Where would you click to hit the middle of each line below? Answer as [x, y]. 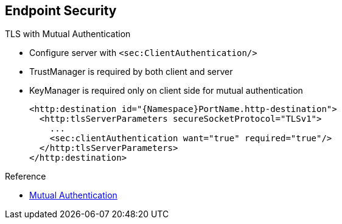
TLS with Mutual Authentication [68, 34]
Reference [26, 177]
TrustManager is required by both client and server [131, 72]
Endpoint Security [61, 11]
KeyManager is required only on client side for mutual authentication [166, 91]
